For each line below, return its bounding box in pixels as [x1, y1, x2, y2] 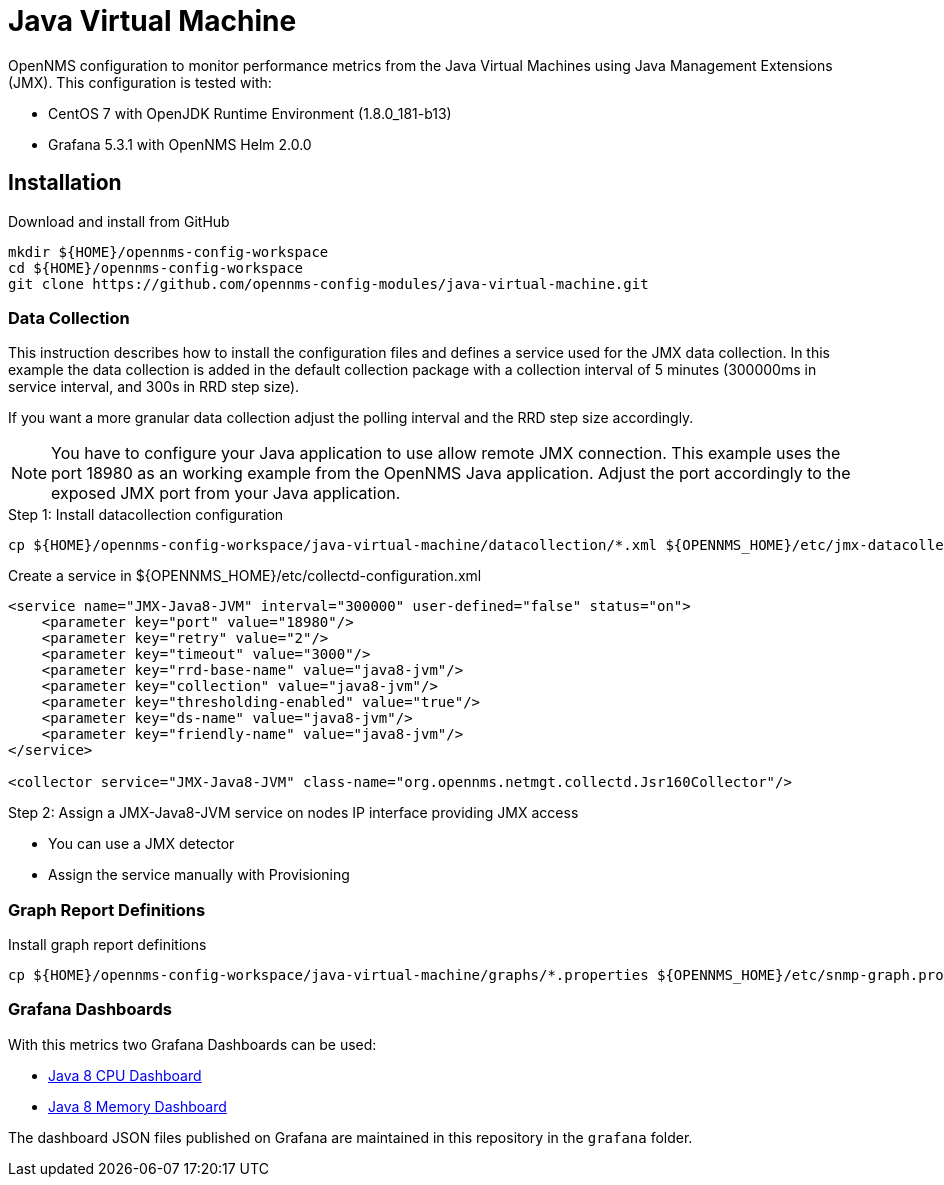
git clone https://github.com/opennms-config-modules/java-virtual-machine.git [8, 275, 649, 292]
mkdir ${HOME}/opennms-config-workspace [8, 243, 329, 260]
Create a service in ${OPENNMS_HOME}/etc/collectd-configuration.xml [8, 567, 482, 585]
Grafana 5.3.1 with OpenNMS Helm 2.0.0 [48, 135, 312, 153]
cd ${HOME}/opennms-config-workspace [8, 259, 304, 276]
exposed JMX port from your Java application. [51, 483, 401, 504]
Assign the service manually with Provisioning [48, 866, 350, 884]
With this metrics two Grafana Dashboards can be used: [8, 1035, 377, 1053]
